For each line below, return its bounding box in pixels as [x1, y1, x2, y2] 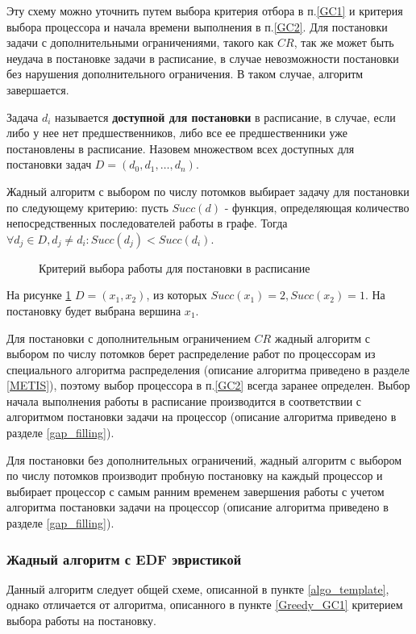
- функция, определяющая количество [224, 198, 410, 215]
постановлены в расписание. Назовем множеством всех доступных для [6, 140, 355, 156]
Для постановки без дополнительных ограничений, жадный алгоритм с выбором [6, 451, 402, 468]
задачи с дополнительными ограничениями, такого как [6, 34, 274, 51]
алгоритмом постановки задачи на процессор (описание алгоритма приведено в [6, 408, 397, 425]
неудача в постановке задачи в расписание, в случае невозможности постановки [6, 49, 399, 66]
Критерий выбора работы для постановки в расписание [39, 259, 310, 276]
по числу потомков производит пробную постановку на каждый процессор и [6, 467, 383, 484]
